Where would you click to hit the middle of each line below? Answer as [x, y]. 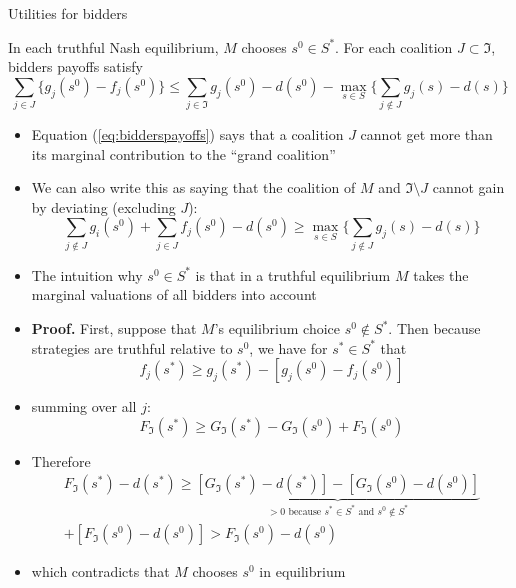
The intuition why [87, 274]
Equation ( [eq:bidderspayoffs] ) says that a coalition [187, 134]
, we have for [288, 347]
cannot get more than [426, 134]
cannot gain [468, 187]
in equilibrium [302, 571]
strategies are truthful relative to [132, 347]
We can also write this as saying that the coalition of [193, 187]
